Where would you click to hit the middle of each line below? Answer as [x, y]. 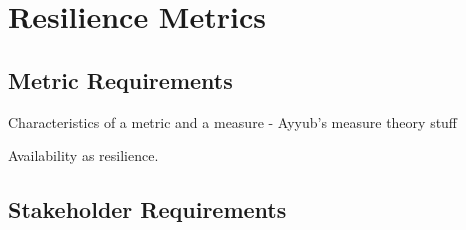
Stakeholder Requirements [147, 209]
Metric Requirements [120, 79]
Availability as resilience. [83, 155]
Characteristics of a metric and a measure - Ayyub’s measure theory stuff [233, 121]
